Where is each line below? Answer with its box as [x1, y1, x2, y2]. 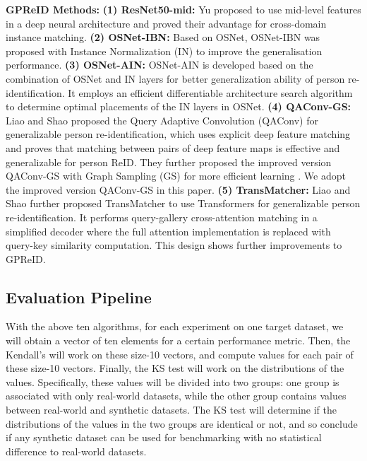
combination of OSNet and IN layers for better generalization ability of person [6, 71, 345, 86]
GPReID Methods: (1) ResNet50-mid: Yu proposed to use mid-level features [6, 2, 361, 16]
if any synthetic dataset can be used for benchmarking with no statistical [6, 430, 322, 445]
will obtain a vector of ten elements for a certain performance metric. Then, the [6, 333, 351, 348]
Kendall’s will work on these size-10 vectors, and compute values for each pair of [6, 346, 354, 361]
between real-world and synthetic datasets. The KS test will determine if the [6, 402, 337, 417]
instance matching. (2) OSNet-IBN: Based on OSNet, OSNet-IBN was [6, 30, 320, 45]
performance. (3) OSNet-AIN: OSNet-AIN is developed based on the [6, 57, 313, 72]
